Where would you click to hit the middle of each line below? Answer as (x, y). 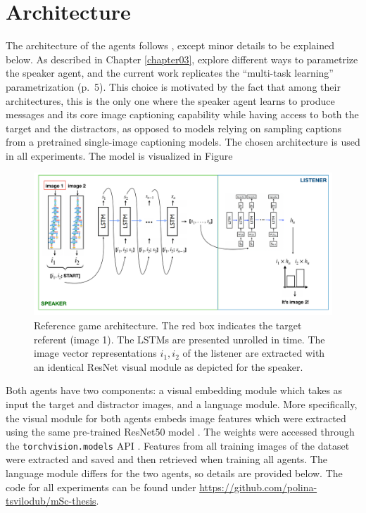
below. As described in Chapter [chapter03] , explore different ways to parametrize (182, 59)
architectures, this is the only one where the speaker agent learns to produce (170, 100)
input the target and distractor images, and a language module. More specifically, (182, 404)
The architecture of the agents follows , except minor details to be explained (170, 45)
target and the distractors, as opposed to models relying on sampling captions (174, 128)
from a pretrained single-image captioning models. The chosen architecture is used (183, 142)
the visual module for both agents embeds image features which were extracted (176, 418)
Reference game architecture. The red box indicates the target (168, 325)
